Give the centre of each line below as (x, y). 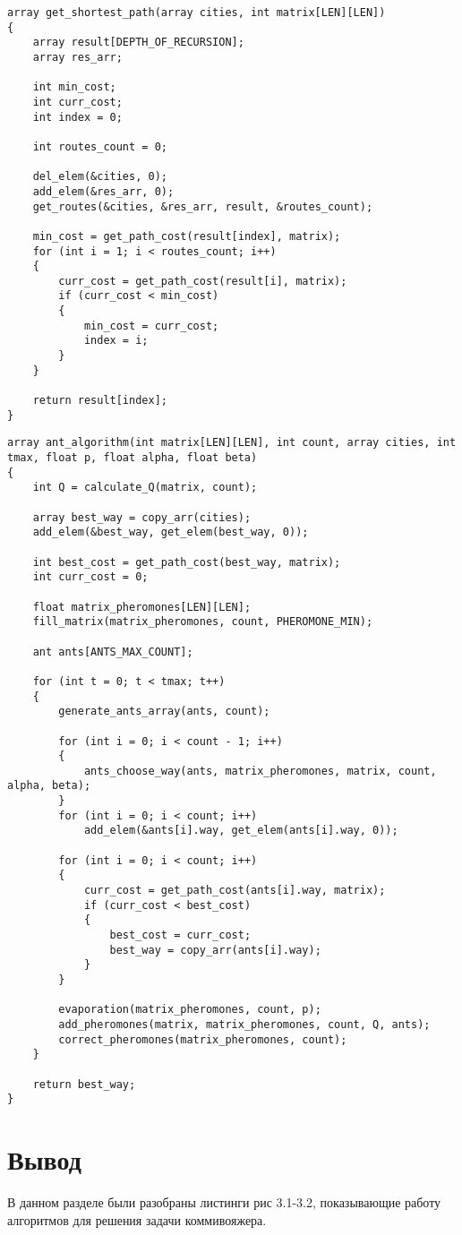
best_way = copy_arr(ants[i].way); (215, 950)
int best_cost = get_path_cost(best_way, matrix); (187, 562)
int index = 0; (77, 117)
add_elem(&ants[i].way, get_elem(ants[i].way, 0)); (241, 831)
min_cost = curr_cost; (151, 326)
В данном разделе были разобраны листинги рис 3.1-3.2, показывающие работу (224, 1202)
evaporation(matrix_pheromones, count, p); (190, 1010)
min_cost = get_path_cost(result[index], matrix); (187, 236)
